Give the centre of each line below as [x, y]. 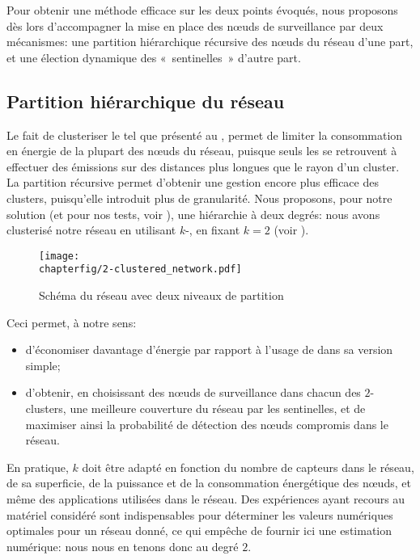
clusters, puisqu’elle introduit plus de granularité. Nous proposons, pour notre [199, 198]
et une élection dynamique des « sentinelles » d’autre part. [154, 57]
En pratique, [38, 467]
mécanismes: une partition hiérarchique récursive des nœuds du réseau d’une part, [210, 42]
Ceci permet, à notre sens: [72, 322]
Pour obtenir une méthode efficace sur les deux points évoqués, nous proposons [202, 10]
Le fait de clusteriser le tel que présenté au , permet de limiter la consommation [205, 135]
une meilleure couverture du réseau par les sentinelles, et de [218, 408]
